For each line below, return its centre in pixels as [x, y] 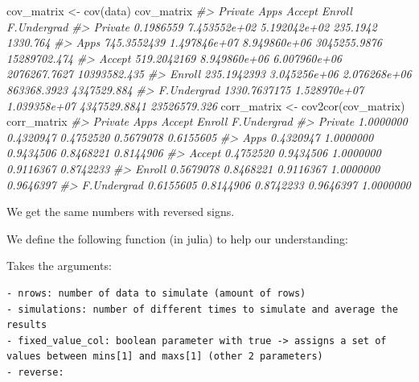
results [27, 325]
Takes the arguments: [59, 266]
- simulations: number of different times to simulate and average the [202, 309]
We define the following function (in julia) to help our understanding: [177, 238]
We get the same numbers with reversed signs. [121, 212]
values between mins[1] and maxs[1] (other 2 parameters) [165, 357]
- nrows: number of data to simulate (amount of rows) [156, 293]
